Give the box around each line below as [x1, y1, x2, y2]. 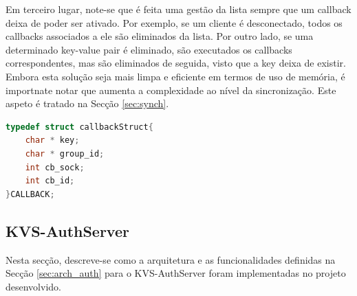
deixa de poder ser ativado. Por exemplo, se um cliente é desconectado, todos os [6, 15, 343, 30]
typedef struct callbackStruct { [6, 122, 153, 132]
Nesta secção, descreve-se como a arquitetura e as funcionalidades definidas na [6, 252, 336, 266]
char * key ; [25, 135, 80, 146]
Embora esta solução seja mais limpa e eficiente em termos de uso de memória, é [6, 69, 345, 83]
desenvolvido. [6, 279, 61, 293]
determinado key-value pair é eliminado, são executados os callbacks [6, 42, 292, 56]
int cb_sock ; [25, 162, 85, 172]
